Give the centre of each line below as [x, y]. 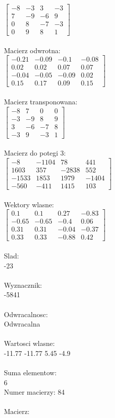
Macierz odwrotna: [32, 50]
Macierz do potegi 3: [35, 153]
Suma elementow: [30, 373]
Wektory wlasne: [29, 204]
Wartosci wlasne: [29, 343]
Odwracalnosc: [26, 314]
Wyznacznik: [23, 285]
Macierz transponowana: [41, 102]
